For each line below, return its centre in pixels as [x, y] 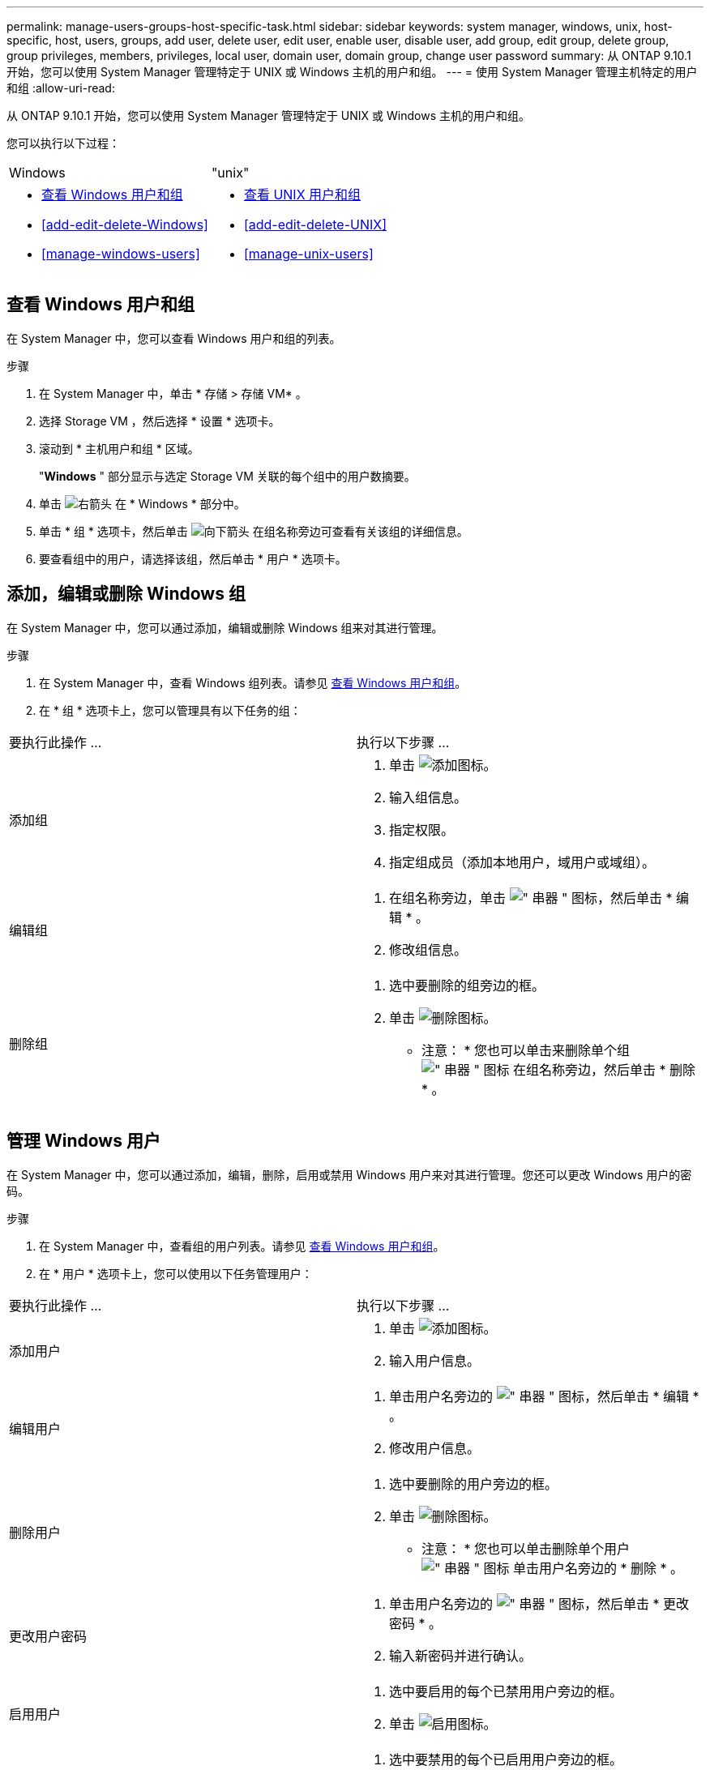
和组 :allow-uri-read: [61, 88]
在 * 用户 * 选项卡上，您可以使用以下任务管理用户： [176, 1273]
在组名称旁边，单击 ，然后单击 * [531, 898]
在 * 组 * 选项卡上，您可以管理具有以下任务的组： [170, 710]
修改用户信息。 [435, 1448]
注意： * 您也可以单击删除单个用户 [526, 1548]
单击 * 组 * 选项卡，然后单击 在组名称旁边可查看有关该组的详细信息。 [254, 531]
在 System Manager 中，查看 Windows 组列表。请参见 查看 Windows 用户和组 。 [253, 682]
